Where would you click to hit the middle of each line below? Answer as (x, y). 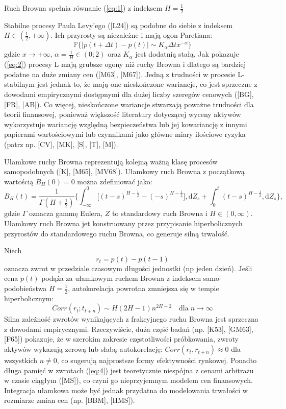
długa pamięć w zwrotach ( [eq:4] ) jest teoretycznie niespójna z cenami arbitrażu (129, 370)
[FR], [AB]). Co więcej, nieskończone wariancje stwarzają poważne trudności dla (129, 104)
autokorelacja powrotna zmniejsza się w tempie (146, 288)
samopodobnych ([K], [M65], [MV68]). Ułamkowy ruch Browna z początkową (124, 171)
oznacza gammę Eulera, (66, 213)
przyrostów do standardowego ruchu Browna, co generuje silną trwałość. (117, 233)
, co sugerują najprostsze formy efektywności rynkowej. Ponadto (157, 360)
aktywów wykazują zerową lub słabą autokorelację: (83, 349)
